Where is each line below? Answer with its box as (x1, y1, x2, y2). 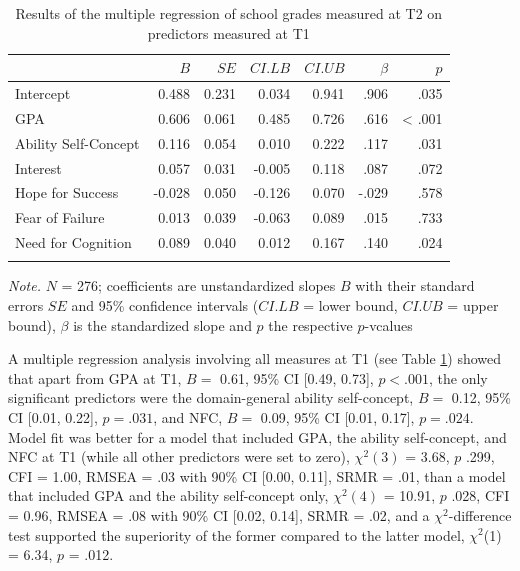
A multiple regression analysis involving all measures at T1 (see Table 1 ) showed (8, 348, 502, 369)
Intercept (15, 83, 71, 104)
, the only (429, 367, 488, 388)
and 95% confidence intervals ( (71, 295, 259, 316)
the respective (268, 314, 353, 335)
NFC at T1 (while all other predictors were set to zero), (8, 446, 350, 467)
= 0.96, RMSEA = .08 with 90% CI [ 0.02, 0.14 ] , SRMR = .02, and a (8, 504, 430, 525)
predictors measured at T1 (147, 22, 310, 43)
